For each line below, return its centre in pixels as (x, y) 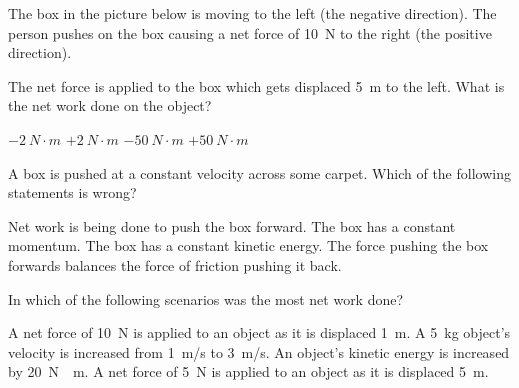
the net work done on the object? (110, 105)
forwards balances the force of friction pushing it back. (175, 264)
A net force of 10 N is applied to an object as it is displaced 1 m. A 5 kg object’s (259, 332)
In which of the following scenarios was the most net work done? (206, 298)
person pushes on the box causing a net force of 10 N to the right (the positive (250, 32)
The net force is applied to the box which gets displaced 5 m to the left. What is (256, 85)
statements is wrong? (72, 192)
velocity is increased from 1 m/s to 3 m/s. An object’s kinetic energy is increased (259, 351)
